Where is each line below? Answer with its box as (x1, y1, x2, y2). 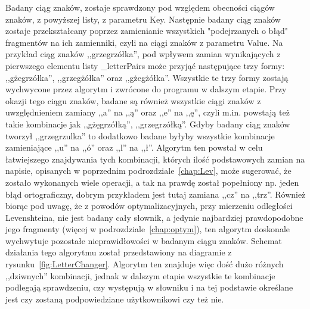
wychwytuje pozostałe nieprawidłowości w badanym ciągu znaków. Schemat (5, 234, 282, 246)
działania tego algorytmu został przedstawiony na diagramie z (5, 246, 232, 258)
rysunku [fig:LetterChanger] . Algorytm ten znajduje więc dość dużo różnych (5, 258, 284, 270)
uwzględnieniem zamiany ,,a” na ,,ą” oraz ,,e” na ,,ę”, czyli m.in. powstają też (5, 106, 290, 118)
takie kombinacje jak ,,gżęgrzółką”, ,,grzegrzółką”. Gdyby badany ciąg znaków (5, 117, 290, 130)
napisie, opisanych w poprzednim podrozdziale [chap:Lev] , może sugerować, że (5, 164, 292, 177)
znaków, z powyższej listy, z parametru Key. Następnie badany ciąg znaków (5, 13, 281, 25)
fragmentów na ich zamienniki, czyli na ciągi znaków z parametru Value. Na (5, 36, 283, 48)
